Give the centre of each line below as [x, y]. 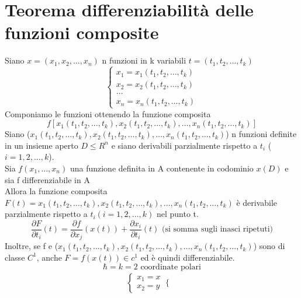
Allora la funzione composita [56, 191]
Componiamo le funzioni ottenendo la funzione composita [108, 113]
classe [15, 257]
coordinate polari [171, 267]
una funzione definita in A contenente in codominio [162, 168]
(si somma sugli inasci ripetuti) [218, 229]
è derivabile [257, 202]
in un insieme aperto [41, 145]
